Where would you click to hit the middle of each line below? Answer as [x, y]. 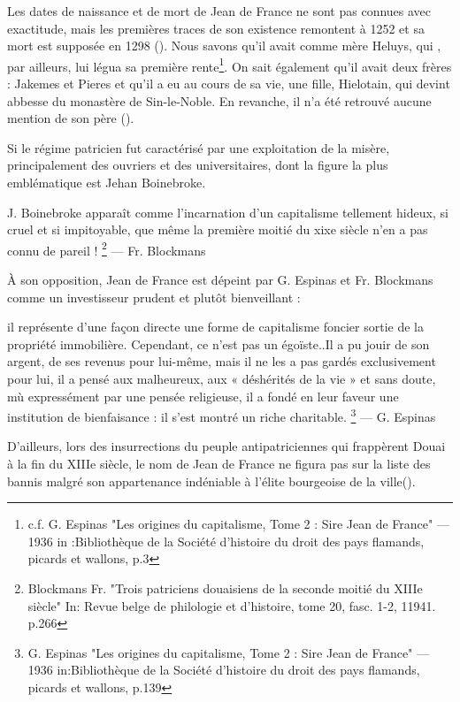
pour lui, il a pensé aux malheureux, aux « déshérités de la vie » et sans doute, [222, 378]
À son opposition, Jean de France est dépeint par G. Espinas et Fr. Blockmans [220, 280]
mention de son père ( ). [71, 118]
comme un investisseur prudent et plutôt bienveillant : [154, 297]
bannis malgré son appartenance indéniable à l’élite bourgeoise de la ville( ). [211, 481]
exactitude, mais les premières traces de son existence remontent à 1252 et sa [216, 28]
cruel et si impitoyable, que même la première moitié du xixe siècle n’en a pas [218, 229]
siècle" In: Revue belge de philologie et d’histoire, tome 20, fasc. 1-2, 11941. [232, 605]
